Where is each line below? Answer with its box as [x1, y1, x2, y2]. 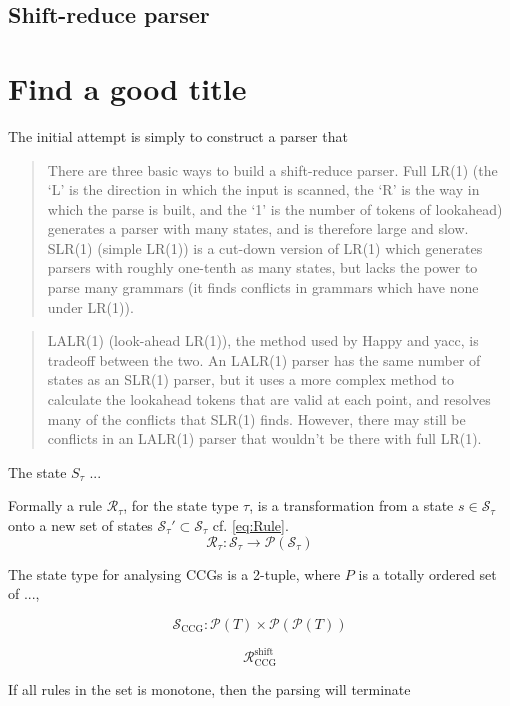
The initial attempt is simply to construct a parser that [8, 125, 348, 146]
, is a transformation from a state [249, 495, 454, 516]
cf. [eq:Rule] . [212, 515, 289, 535]
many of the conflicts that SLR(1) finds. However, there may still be [47, 408, 466, 429]
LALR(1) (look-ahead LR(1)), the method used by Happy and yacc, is [47, 330, 479, 351]
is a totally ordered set [358, 563, 497, 584]
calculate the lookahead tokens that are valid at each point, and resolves [47, 389, 491, 410]
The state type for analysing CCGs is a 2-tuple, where [8, 563, 341, 584]
